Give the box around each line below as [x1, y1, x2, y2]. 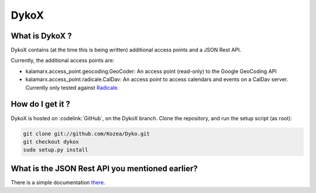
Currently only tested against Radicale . [25, 84, 119, 91]
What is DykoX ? [11, 31, 73, 41]
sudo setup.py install [23, 146, 88, 153]
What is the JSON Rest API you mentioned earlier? [11, 163, 198, 173]
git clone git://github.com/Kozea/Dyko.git [23, 130, 150, 137]
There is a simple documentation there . [11, 178, 105, 186]
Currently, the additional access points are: [11, 57, 115, 64]
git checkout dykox [23, 138, 79, 145]
